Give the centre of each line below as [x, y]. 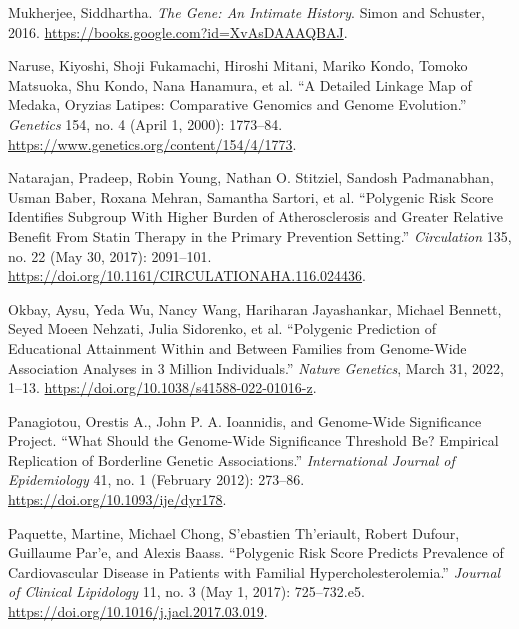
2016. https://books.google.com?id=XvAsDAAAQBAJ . [178, 31]
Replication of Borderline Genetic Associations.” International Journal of [231, 459]
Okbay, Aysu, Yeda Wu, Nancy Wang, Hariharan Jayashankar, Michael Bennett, [255, 308]
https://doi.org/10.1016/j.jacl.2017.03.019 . [138, 611]
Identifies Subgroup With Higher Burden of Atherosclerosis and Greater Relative [256, 216]
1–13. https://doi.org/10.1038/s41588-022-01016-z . [162, 387]
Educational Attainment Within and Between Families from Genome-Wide [237, 347]
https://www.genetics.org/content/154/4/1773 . [152, 143]
